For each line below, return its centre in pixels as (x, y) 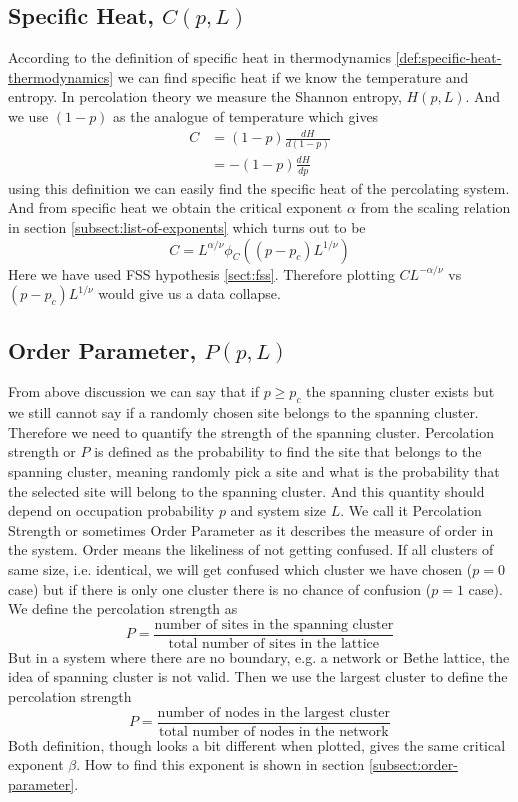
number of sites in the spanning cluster (274, 624)
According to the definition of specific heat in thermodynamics (199, 57)
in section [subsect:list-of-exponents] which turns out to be (187, 227)
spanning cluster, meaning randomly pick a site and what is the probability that (254, 470)
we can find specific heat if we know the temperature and (293, 76)
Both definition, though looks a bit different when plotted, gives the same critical (257, 744)
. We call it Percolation (411, 510)
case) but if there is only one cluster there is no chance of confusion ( (220, 588)
